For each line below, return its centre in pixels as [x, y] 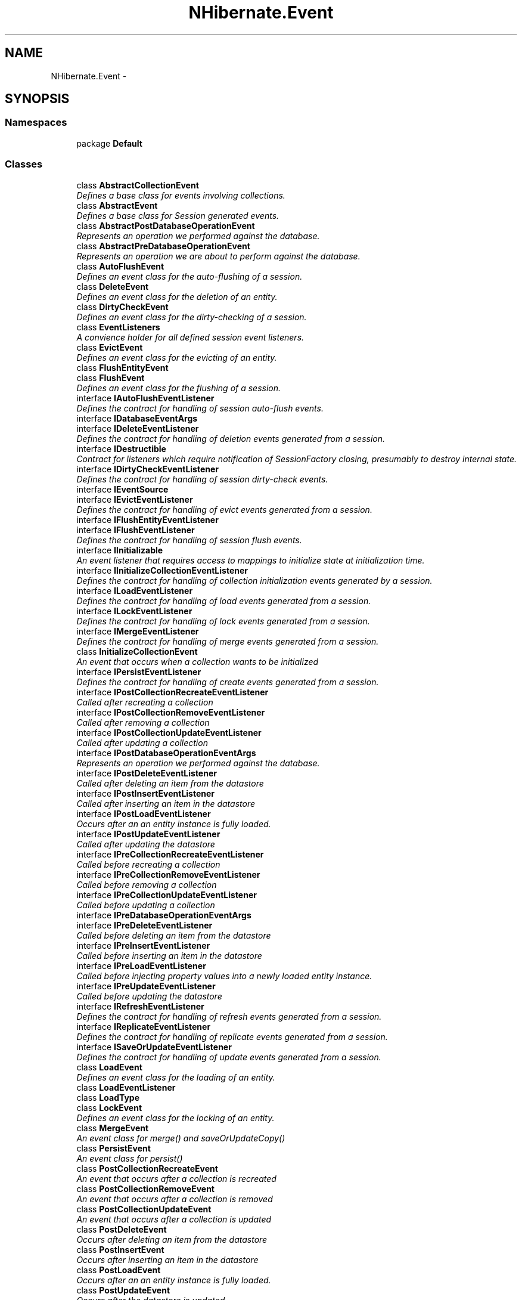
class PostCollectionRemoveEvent [145, 1188]
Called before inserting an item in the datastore [169, 955]
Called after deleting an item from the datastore [170, 783]
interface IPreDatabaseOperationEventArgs [164, 915]
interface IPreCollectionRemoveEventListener [168, 874]
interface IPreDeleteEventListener [145, 925]
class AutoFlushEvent [120, 266]
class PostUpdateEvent [123, 1290]
